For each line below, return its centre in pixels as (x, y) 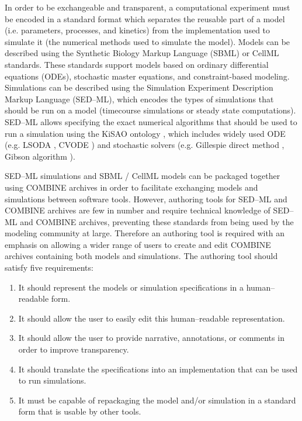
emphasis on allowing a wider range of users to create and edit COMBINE (138, 244)
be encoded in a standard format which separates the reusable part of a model (145, 18)
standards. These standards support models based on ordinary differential (137, 64)
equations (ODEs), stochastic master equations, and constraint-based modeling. (147, 76)
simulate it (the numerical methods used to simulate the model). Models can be (147, 41)
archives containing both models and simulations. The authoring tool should (141, 256)
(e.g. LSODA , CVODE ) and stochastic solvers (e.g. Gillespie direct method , (145, 145)
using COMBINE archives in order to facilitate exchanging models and (131, 187)
